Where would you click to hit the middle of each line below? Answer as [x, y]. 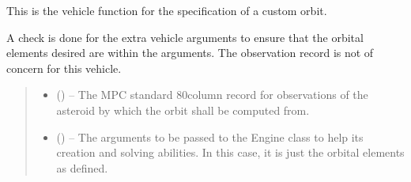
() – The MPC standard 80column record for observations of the [212, 95]
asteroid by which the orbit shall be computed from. [183, 110]
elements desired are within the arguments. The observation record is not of [190, 53]
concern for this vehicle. [64, 68]
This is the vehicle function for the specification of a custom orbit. [167, 10]
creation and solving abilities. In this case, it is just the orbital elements [230, 152]
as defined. [82, 167]
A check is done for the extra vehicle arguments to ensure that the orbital [185, 37]
